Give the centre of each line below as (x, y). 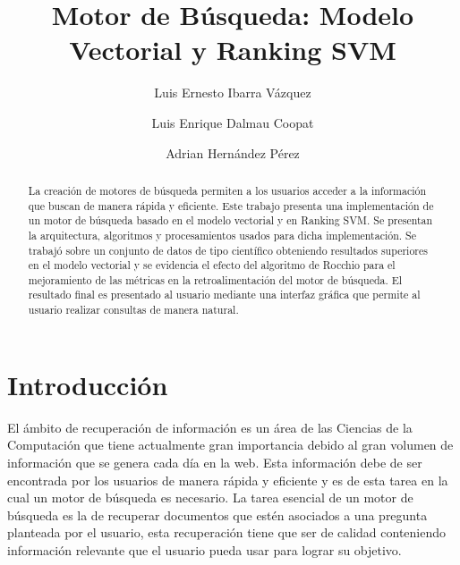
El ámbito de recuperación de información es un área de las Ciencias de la (210, 427)
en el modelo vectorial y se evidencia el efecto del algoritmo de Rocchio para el (212, 265)
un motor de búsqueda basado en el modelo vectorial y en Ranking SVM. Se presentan (230, 220)
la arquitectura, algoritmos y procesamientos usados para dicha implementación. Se (222, 235)
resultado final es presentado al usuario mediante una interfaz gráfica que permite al (224, 295)
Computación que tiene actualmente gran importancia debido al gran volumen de (230, 445)
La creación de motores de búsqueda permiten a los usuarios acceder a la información (227, 190)
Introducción (88, 384)
